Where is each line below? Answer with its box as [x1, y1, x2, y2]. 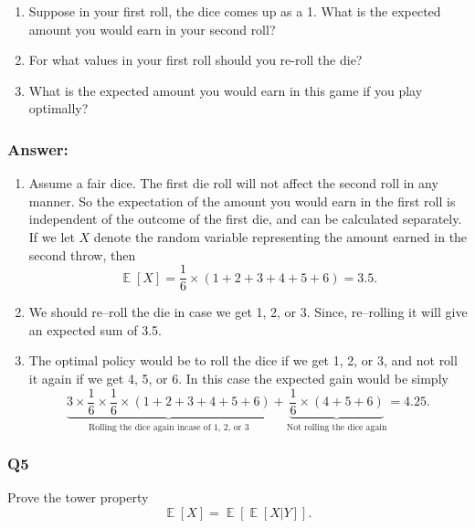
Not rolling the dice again [286, 422, 387, 432]
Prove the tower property [7, 488, 149, 507]
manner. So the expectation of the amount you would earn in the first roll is [28, 191, 456, 210]
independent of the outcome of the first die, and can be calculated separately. [28, 209, 462, 228]
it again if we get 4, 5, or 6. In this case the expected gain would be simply [28, 369, 449, 387]
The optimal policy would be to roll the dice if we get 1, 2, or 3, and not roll [28, 351, 458, 370]
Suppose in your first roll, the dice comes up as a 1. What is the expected [28, 2, 441, 20]
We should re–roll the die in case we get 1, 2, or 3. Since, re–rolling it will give [28, 302, 468, 322]
